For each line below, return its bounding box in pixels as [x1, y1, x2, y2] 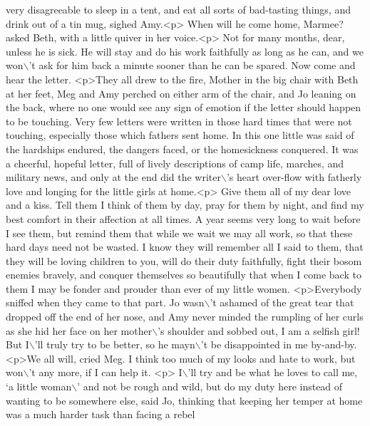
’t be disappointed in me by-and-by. [200, 337, 357, 352]
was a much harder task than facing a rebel [6, 407, 195, 422]
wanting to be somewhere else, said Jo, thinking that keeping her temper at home [6, 393, 363, 407]
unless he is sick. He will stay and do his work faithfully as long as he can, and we [6, 43, 364, 58]
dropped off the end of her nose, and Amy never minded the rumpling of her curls [6, 309, 364, 324]
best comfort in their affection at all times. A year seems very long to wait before [6, 211, 361, 226]
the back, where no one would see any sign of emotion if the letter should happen [6, 100, 361, 115]
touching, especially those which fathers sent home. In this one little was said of [6, 128, 354, 142]
